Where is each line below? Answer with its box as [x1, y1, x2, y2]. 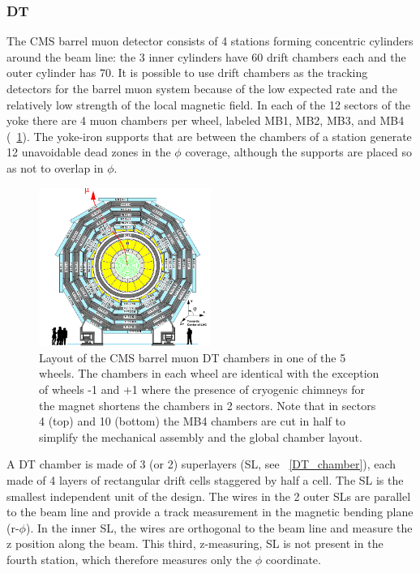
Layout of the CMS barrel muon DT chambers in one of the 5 [39, 349, 346, 366]
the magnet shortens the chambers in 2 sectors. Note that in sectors [39, 396, 376, 413]
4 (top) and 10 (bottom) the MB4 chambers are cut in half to [39, 413, 345, 430]
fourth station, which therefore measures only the [6, 550, 252, 567]
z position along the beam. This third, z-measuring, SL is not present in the [6, 535, 384, 552]
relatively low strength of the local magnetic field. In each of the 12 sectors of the [6, 96, 411, 113]
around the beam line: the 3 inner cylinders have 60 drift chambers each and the [6, 48, 406, 65]
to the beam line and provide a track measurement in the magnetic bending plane [6, 503, 414, 520]
